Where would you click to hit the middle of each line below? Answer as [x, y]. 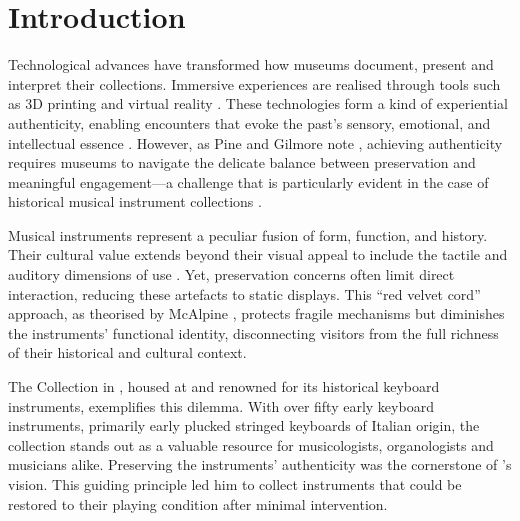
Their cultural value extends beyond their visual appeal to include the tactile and [258, 254]
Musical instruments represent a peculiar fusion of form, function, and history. [248, 234]
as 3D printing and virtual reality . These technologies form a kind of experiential [258, 103]
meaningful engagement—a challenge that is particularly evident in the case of [248, 181]
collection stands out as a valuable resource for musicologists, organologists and [251, 444]
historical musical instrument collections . [135, 201]
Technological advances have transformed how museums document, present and [251, 64]
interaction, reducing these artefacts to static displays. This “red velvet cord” [244, 293]
